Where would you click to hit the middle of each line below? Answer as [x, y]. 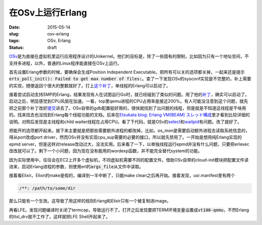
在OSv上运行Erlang [48, 13]
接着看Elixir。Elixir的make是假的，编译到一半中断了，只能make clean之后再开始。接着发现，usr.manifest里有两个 [122, 176]
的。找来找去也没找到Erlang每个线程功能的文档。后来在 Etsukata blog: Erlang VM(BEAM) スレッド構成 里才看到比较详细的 [129, 115]
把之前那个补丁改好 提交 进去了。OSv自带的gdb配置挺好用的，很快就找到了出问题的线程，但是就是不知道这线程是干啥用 [128, 108]
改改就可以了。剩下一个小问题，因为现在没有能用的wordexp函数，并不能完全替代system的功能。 [106, 151]
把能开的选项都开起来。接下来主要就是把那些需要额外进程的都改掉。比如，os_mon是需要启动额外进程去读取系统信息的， [129, 130]
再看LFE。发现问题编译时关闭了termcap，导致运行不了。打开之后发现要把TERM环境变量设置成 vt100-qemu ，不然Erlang [129, 210]
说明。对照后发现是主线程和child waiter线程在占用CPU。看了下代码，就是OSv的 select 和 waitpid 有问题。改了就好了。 [125, 122]
